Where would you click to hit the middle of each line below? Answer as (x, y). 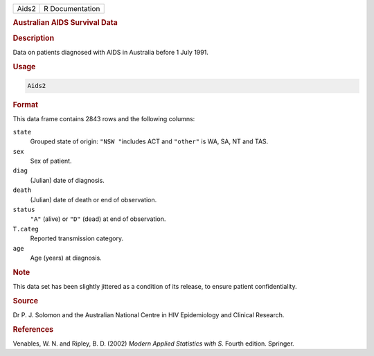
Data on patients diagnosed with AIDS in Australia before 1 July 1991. (111, 52)
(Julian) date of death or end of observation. (93, 199)
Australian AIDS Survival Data (65, 23)
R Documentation (72, 9)
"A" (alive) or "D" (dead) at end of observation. (98, 219)
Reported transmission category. (77, 238)
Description (34, 38)
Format (25, 105)
